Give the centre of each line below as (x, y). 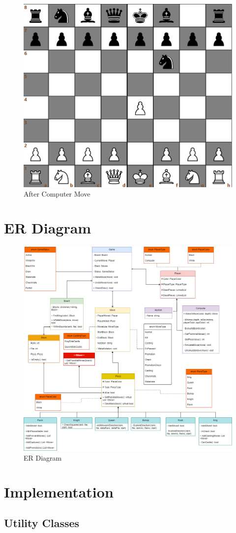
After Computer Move (57, 194)
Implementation (59, 491)
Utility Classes (42, 523)
